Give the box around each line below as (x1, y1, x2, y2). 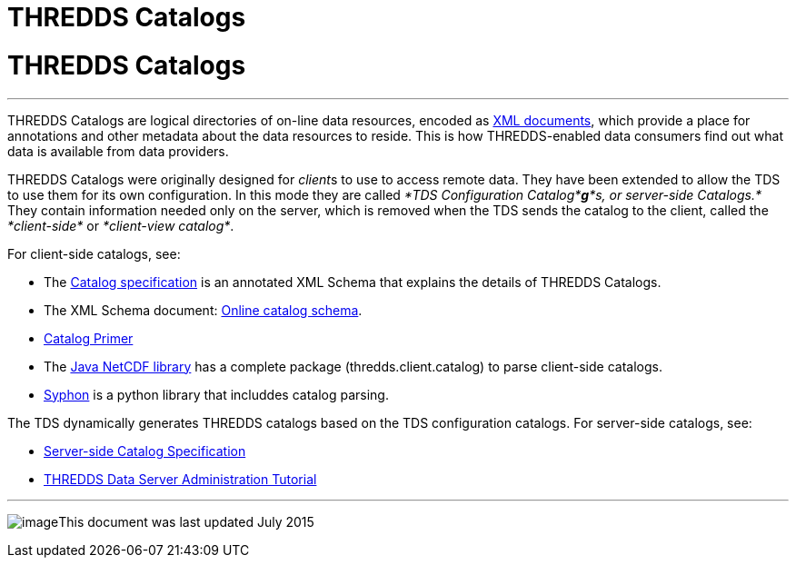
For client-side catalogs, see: (7, 245, 181, 262)
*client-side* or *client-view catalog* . (7, 217, 234, 233)
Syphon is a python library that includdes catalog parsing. (44, 386, 389, 402)
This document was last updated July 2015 (58, 513, 314, 530)
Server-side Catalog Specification (44, 442, 246, 459)
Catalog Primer (44, 330, 134, 346)
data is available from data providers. (7, 143, 229, 159)
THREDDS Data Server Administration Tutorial (44, 471, 317, 487)
